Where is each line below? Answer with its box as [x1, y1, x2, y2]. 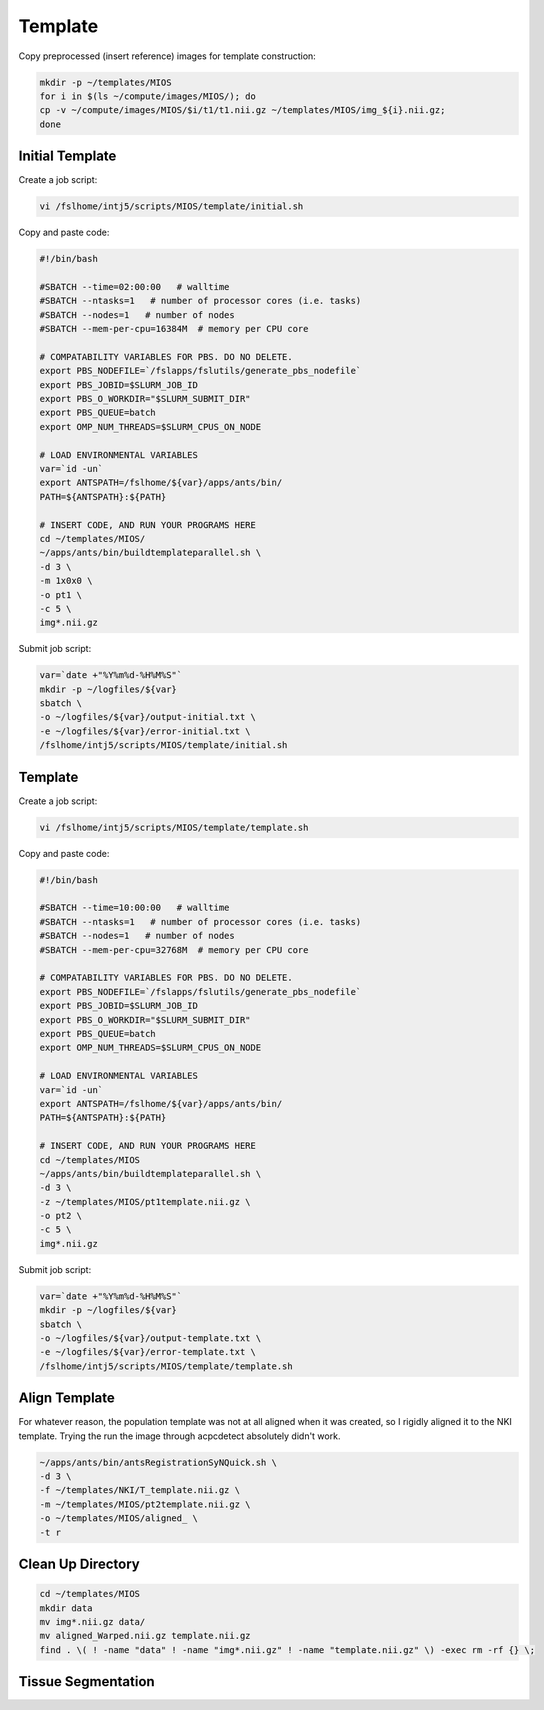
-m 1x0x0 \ [39, 575, 93, 587]
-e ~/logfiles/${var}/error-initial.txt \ [39, 725, 251, 737]
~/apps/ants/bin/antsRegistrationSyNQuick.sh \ [39, 1456, 277, 1468]
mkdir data [39, 1602, 93, 1614]
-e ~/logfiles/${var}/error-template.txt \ [39, 1346, 257, 1358]
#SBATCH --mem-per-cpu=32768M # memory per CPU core [39, 944, 309, 955]
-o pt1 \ [39, 589, 83, 600]
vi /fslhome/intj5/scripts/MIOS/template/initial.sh [39, 201, 304, 212]
